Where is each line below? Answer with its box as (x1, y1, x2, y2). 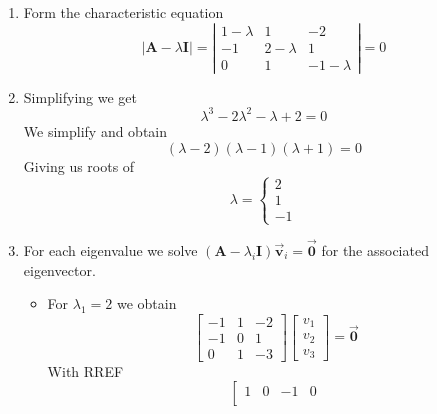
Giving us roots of (23, 155, 135, 176)
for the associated (321, 239, 429, 260)
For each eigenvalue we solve (23, 239, 198, 260)
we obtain (116, 293, 177, 314)
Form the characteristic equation (23, 2, 224, 22)
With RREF (47, 360, 124, 381)
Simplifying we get (23, 86, 137, 107)
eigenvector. (23, 259, 96, 280)
